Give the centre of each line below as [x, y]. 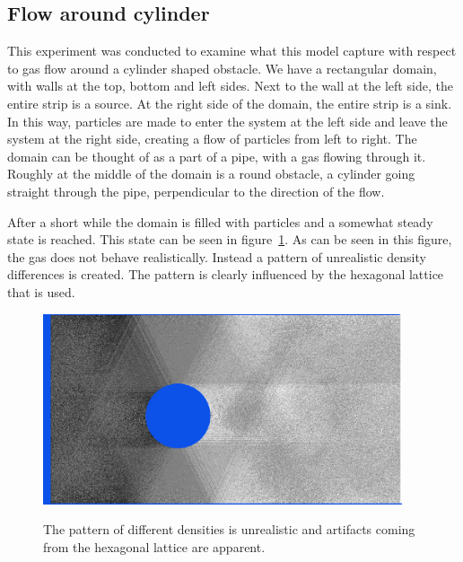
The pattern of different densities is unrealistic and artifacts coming [229, 529]
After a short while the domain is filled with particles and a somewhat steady [220, 221]
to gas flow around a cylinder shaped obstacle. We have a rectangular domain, [222, 68]
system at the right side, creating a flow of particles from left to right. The [212, 139]
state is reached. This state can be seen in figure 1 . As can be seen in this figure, [230, 239]
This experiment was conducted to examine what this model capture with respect [232, 51]
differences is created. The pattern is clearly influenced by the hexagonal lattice [226, 274]
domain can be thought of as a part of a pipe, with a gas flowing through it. [217, 156]
